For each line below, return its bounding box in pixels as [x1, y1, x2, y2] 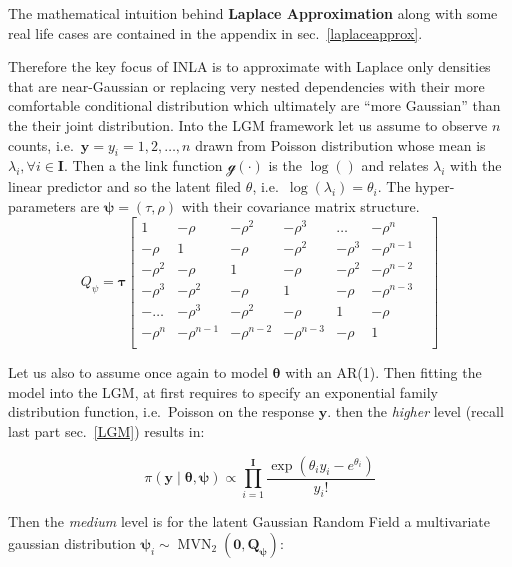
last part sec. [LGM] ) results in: [8, 421, 205, 442]
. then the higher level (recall [327, 401, 504, 422]
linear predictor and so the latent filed [8, 176, 242, 197]
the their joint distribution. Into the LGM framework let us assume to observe [8, 114, 488, 135]
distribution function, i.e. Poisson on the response [8, 401, 314, 422]
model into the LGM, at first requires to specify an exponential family [8, 381, 438, 402]
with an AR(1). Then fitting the [285, 362, 482, 383]
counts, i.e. [8, 134, 74, 155]
